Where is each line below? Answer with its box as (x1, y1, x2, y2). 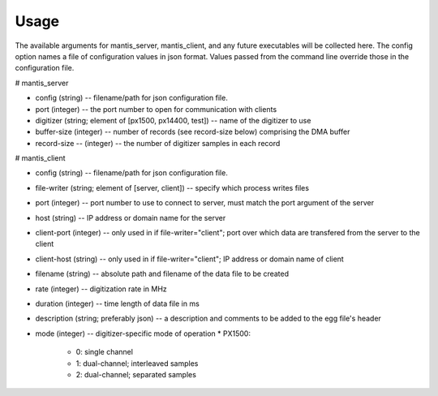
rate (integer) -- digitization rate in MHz (35, 284, 168, 294)
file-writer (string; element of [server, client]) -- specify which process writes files (35, 183, 310, 192)
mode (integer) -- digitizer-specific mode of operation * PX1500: (35, 329, 251, 338)
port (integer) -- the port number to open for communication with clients (35, 104, 277, 114)
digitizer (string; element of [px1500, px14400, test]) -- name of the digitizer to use (35, 115, 311, 125)
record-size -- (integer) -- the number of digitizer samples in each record (35, 138, 281, 148)
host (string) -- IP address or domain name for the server (35, 213, 226, 222)
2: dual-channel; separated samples (75, 369, 196, 379)
